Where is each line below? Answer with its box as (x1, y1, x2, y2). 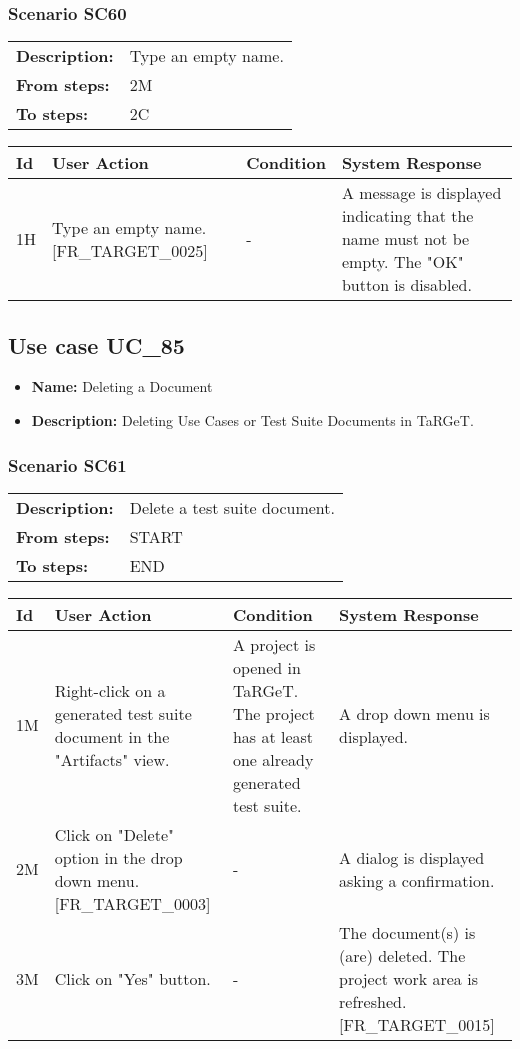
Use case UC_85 (8, 329, 185, 360)
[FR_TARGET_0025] (52, 238, 208, 262)
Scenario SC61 (8, 452, 127, 477)
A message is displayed (341, 181, 502, 205)
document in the (54, 724, 170, 748)
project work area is (339, 966, 478, 990)
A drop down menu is (339, 701, 490, 725)
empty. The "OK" (341, 250, 464, 274)
